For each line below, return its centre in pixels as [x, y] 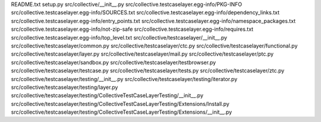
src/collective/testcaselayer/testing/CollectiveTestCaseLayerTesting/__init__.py [107, 95]
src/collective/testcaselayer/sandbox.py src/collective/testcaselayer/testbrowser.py [114, 62]
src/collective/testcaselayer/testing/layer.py [64, 87]
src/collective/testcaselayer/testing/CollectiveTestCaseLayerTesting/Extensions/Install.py [120, 104]
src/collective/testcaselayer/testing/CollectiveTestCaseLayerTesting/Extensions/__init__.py [122, 112]
